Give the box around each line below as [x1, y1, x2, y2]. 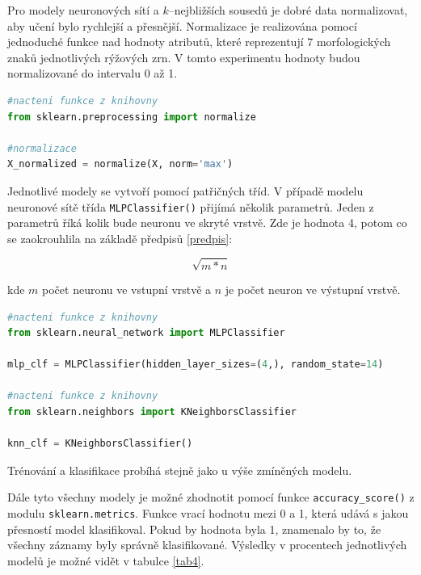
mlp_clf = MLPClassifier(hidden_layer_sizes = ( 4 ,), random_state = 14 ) [7, 359, 384, 371]
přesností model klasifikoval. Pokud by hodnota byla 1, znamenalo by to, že [7, 520, 381, 537]
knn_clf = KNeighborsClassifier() [7, 438, 193, 450]
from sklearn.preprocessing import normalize [7, 111, 256, 123]
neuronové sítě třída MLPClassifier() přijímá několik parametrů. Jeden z [7, 198, 374, 215]
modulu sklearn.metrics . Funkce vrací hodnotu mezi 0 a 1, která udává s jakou [7, 505, 409, 522]
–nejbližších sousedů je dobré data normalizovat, [168, 2, 408, 18]
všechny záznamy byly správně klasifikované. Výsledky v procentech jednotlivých [7, 536, 407, 553]
